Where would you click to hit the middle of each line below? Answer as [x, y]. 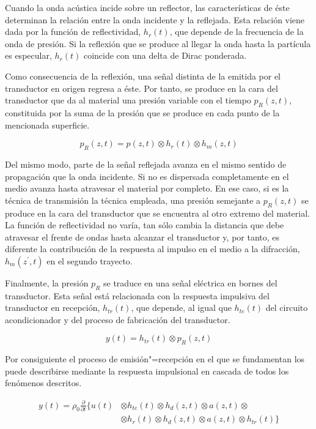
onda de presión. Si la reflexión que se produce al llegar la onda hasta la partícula [158, 43]
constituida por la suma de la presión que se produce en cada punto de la [142, 112]
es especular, [28, 55]
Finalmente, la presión [47, 282]
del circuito [287, 308]
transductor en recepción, [53, 308]
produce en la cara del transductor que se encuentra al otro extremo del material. [157, 213]
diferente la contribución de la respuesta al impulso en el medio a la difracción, [152, 249]
